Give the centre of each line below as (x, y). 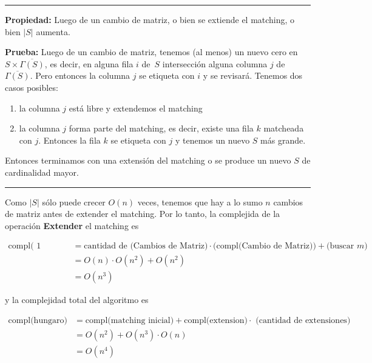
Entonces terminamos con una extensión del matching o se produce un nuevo (148, 160)
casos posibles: (32, 87)
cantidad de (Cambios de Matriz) (146, 246)
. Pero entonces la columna (80, 75)
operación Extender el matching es (72, 225)
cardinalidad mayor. (42, 172)
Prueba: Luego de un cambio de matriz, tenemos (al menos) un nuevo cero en (151, 52)
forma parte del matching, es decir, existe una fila (161, 128)
